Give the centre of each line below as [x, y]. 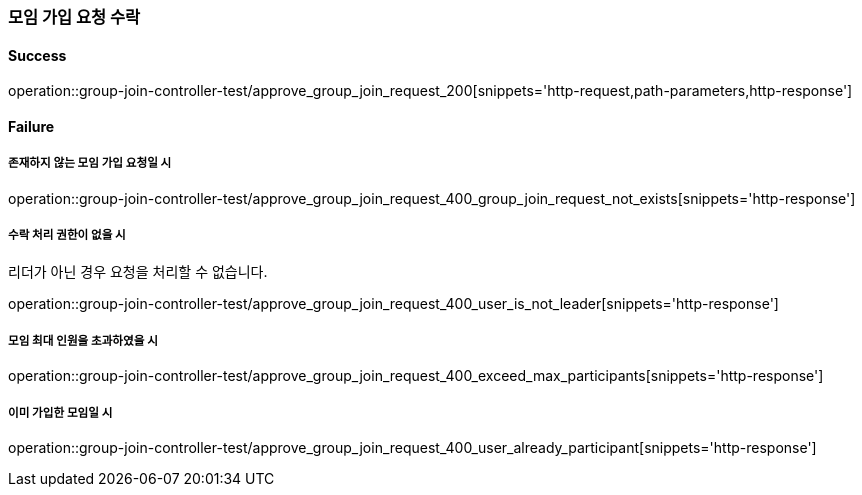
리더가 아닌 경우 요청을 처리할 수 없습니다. [138, 272]
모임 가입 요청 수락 [74, 17]
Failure [31, 126]
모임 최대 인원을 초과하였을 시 [83, 340]
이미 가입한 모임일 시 [60, 412]
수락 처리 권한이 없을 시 [67, 235]
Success [37, 55]
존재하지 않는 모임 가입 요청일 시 [90, 163]
